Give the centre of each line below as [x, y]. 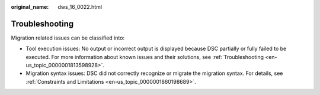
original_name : [30, 7]
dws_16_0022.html [80, 7]
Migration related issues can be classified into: [68, 38]
